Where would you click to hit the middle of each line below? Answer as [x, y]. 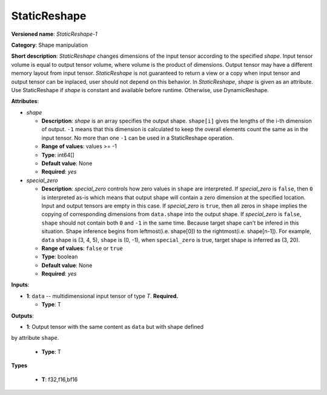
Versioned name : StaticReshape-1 [54, 34]
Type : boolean [60, 257]
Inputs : [20, 285]
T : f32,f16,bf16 [60, 379]
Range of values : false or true [82, 248]
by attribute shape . [35, 338]
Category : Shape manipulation [49, 45]
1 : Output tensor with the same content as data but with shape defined [115, 327]
